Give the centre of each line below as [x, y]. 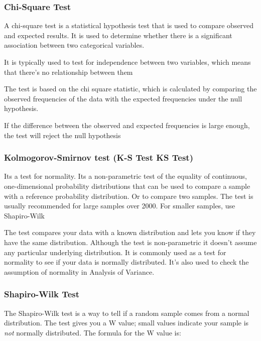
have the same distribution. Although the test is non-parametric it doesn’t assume [130, 242]
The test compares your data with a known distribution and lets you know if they [130, 232]
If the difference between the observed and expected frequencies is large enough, [127, 125]
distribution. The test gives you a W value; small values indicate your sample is [126, 323]
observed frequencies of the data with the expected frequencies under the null [123, 98]
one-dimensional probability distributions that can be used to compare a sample [127, 186]
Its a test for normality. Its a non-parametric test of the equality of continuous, [125, 176]
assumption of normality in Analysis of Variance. [79, 271]
